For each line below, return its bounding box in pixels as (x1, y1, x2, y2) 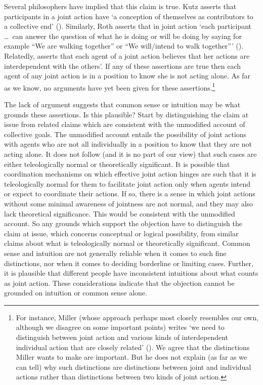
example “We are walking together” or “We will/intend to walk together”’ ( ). (4, 40, 244, 51)
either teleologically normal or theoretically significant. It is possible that (4, 158, 230, 169)
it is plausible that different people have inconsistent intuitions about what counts (4, 268, 258, 278)
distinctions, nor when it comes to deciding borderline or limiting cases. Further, (4, 258, 253, 268)
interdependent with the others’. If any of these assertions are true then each (4, 60, 241, 71)
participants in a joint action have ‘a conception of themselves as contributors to (4, 11, 253, 21)
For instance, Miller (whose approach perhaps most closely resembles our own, (16, 312, 259, 322)
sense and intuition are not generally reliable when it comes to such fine (4, 247, 227, 258)
